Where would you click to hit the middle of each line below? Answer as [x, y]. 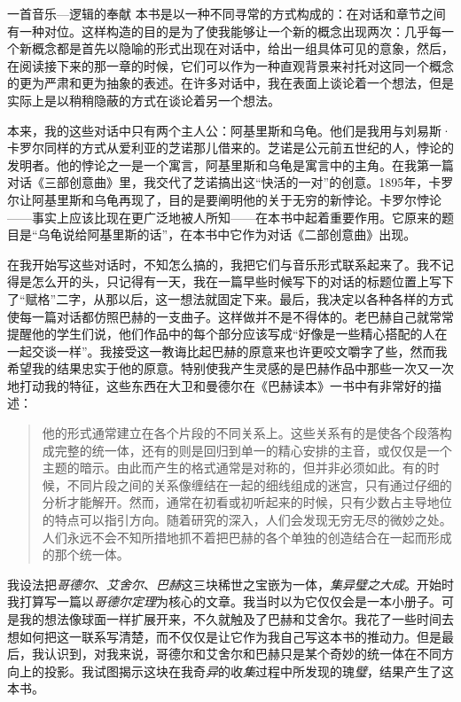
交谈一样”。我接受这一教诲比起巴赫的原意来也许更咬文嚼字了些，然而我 [239, 351]
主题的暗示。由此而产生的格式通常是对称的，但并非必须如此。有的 [234, 468]
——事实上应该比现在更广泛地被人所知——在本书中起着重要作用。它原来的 [224, 217]
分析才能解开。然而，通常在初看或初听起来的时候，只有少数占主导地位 [247, 502]
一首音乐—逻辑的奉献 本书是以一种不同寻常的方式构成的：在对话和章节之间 [227, 13]
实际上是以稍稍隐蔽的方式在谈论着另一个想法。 [144, 100]
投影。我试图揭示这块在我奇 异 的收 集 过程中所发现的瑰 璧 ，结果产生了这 [249, 671]
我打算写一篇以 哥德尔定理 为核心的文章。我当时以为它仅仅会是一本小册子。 [224, 601]
